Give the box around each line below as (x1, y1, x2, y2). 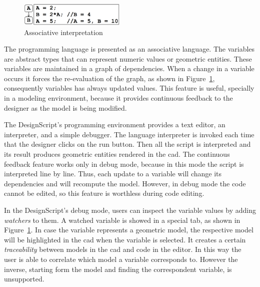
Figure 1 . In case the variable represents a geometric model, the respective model (4, 224, 253, 235)
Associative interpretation (24, 27, 103, 37)
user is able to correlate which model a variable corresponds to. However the (4, 253, 238, 264)
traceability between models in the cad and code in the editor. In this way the (4, 244, 241, 254)
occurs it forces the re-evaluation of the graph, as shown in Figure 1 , (4, 73, 215, 83)
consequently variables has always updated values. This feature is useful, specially (4, 83, 254, 93)
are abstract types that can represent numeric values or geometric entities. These (4, 53, 252, 64)
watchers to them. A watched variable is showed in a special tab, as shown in (4, 214, 240, 225)
